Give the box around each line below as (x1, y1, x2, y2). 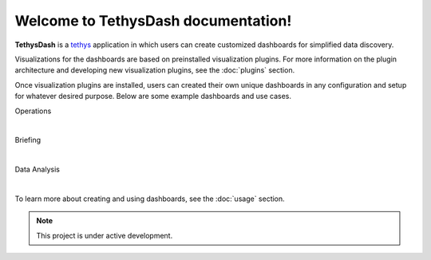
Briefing (14, 136, 42, 145)
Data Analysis (14, 164, 60, 175)
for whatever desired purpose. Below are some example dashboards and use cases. (14, 92, 291, 101)
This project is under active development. (36, 230, 173, 240)
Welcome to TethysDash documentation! (14, 12, 292, 30)
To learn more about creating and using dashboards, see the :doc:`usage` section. (14, 194, 285, 203)
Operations (14, 106, 52, 116)
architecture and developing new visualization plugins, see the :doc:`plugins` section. (14, 65, 295, 75)
